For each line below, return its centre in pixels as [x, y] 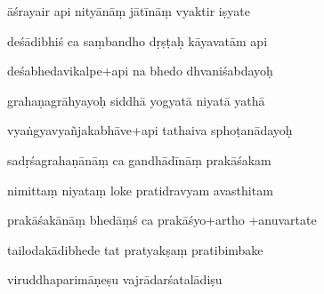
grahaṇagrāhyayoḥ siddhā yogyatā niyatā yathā [136, 100]
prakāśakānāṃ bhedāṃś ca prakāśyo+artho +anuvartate [162, 220]
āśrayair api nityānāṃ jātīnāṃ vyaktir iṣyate [129, 11]
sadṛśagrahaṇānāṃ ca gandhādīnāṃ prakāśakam [139, 159]
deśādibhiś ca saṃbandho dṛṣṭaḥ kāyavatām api [138, 40]
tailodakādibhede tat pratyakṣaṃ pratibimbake [135, 249]
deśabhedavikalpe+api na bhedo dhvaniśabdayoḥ [140, 71]
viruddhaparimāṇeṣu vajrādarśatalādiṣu [115, 279]
